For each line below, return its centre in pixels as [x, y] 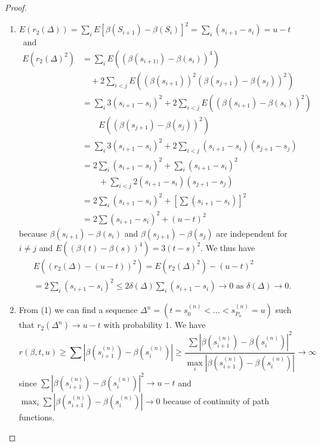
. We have [188, 325]
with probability [133, 325]
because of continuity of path [216, 401]
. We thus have [228, 247]
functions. [37, 417]
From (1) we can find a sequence [78, 310]
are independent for [252, 233]
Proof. [16, 7]
